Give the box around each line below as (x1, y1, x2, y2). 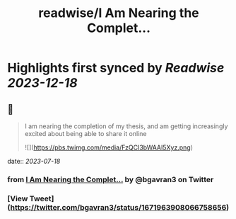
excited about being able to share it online (24, 130, 147, 137)
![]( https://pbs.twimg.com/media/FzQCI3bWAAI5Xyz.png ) (24, 143, 193, 152)
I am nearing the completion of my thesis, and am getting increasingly (24, 122, 228, 130)
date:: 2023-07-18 (7, 157, 61, 165)
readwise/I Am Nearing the (38, 5, 199, 21)
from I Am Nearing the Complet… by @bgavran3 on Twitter (7, 174, 214, 184)
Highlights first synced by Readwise (7, 60, 225, 76)
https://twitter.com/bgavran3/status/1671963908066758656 (10, 202, 227, 212)
